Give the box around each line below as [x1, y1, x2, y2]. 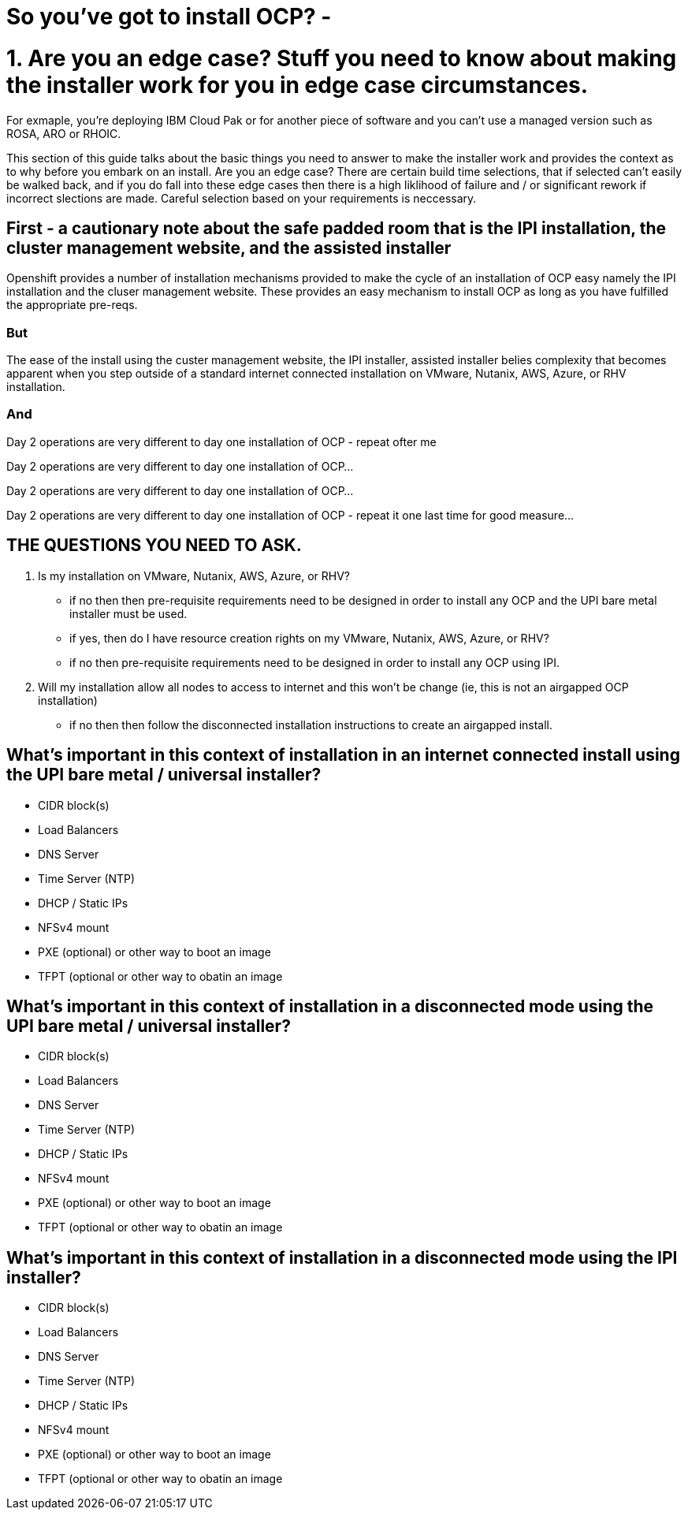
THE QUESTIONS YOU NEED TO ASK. [6, 535, 302, 556]
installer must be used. [69, 606, 188, 620]
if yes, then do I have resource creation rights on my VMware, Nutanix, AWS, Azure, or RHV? [69, 631, 549, 645]
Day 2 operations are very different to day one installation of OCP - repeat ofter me [6, 434, 437, 449]
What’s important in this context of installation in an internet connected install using [6, 745, 680, 765]
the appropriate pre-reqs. [6, 298, 138, 312]
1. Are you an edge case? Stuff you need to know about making [6, 44, 677, 72]
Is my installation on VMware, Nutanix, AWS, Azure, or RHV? [38, 568, 351, 583]
